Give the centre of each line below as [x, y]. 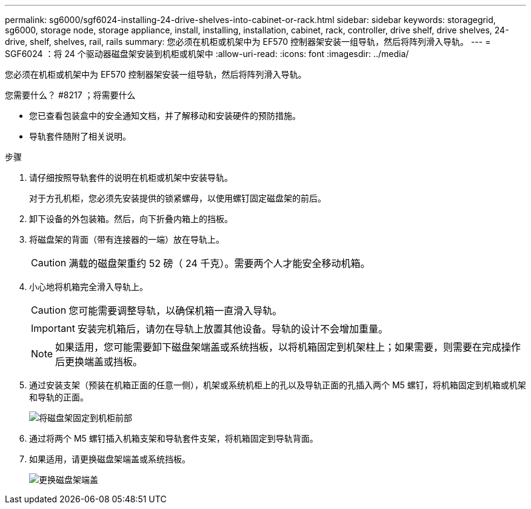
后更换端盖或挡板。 [99, 362]
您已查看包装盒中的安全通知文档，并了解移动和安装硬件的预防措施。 [165, 116]
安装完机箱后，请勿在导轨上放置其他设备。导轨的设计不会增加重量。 [232, 329]
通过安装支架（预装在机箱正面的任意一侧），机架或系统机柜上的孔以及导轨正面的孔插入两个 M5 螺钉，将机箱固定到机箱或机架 [278, 385]
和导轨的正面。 [59, 397]
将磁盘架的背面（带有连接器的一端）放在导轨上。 [127, 239]
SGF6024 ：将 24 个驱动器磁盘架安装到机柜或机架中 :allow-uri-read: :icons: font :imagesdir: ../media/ [207, 54]
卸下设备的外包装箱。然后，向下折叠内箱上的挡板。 [131, 219]
